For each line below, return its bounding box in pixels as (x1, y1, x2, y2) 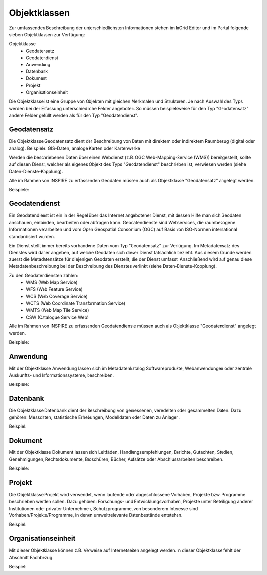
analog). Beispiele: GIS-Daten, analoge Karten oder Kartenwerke (9, 145, 141, 151)
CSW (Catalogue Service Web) (26, 314, 89, 320)
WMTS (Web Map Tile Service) (26, 307, 89, 313)
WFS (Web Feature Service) (26, 286, 83, 292)
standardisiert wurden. (9, 233, 55, 239)
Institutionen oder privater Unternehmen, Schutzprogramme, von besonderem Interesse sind (9, 505, 198, 511)
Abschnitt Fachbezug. (9, 554, 54, 560)
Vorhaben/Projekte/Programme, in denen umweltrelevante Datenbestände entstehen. (9, 512, 183, 518)
